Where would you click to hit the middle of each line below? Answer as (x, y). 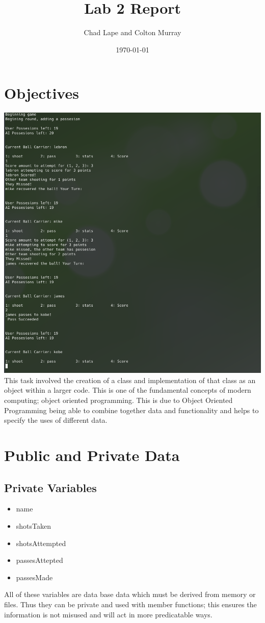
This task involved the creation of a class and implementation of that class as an (130, 380)
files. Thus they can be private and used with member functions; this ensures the (130, 604)
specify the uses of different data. (56, 420)
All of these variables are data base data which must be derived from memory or (130, 594)
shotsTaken (34, 525)
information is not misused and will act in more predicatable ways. (108, 614)
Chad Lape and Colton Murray (132, 32)
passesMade (34, 577)
